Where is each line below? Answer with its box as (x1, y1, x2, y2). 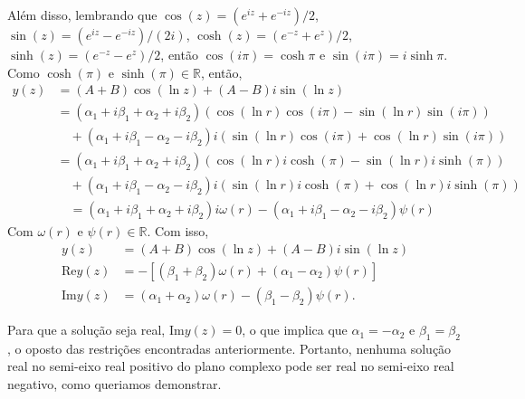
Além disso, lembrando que (7, 5, 157, 24)
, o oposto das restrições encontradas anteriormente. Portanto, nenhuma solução (7, 338, 452, 357)
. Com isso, (147, 222, 209, 241)
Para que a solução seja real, (7, 320, 166, 339)
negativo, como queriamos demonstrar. (7, 375, 222, 394)
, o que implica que (242, 320, 348, 339)
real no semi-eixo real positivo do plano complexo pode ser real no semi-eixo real (7, 356, 454, 375)
